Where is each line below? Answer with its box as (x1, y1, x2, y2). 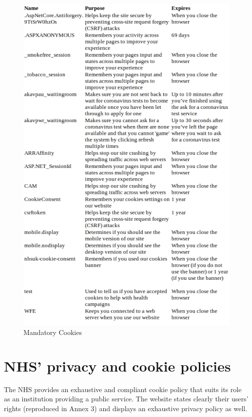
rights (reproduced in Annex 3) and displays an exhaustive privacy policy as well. (4, 403, 248, 413)
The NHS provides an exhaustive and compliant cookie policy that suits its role (4, 384, 242, 394)
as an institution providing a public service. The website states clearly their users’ (4, 394, 249, 404)
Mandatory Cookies (23, 327, 82, 337)
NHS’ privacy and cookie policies (4, 355, 231, 375)
